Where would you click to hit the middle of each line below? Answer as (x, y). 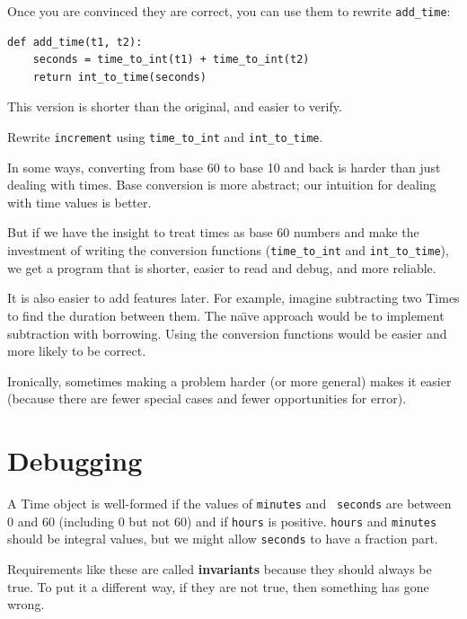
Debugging (75, 460)
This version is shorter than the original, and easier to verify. (175, 106)
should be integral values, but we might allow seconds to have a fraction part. (223, 539)
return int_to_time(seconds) (119, 77)
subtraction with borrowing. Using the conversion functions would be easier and (227, 333)
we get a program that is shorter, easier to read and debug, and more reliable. (222, 267)
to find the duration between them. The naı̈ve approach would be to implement (226, 315)
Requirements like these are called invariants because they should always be (220, 568)
